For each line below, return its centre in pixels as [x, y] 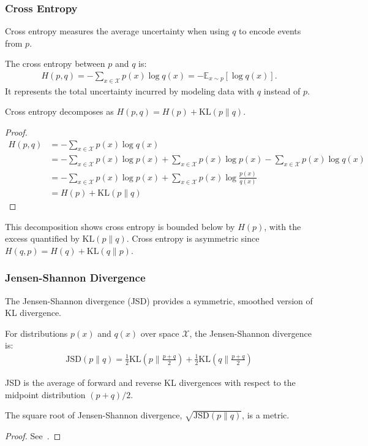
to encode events [270, 31]
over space [160, 333]
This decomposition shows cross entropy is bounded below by [120, 226]
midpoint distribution [45, 394]
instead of [282, 90]
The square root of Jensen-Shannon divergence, [94, 415]
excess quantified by [42, 238]
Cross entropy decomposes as [59, 111]
